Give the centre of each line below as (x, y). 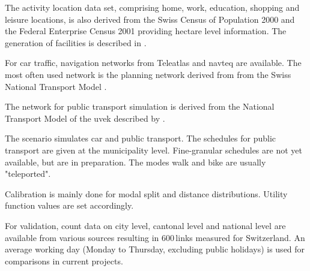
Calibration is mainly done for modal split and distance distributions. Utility (146, 193)
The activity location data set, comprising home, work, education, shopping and (152, 7)
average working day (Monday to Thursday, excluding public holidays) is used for (155, 249)
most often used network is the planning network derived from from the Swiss (148, 74)
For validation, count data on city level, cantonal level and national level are (145, 225)
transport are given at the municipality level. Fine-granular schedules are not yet (153, 150)
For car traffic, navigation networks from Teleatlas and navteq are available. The (153, 63)
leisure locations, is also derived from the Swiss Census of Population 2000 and (150, 19)
